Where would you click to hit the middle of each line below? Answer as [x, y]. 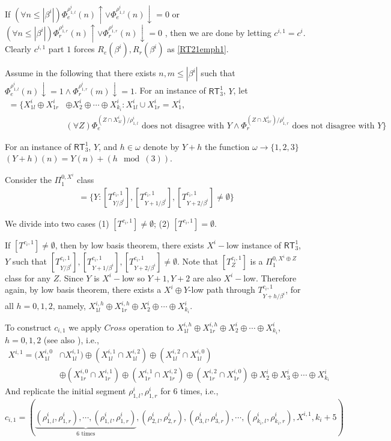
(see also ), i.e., [71, 339]
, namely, [69, 306]
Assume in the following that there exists [80, 73]
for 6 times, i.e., [189, 391]
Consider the [28, 180]
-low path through [222, 289]
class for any [28, 277]
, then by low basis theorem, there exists [129, 244]
